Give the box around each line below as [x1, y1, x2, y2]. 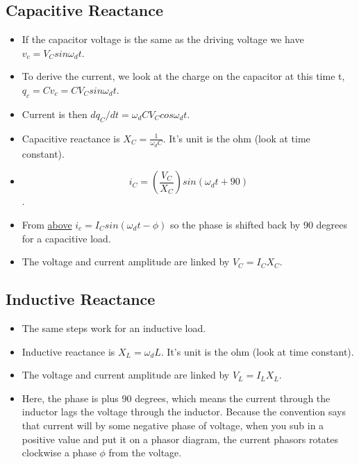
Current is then [22, 106, 87, 121]
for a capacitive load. [22, 231, 111, 245]
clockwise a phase [22, 445, 97, 460]
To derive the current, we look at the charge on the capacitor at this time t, [22, 69, 345, 83]
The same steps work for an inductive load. [22, 320, 206, 335]
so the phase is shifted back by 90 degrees [169, 217, 347, 231]
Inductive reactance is [22, 344, 115, 358]
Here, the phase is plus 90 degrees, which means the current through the [22, 390, 331, 405]
